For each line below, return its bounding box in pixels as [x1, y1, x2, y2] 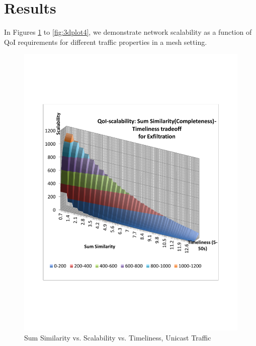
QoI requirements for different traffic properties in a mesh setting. [4, 36, 207, 47]
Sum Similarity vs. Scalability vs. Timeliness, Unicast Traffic [24, 332, 211, 342]
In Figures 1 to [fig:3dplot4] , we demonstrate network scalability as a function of [4, 27, 252, 37]
